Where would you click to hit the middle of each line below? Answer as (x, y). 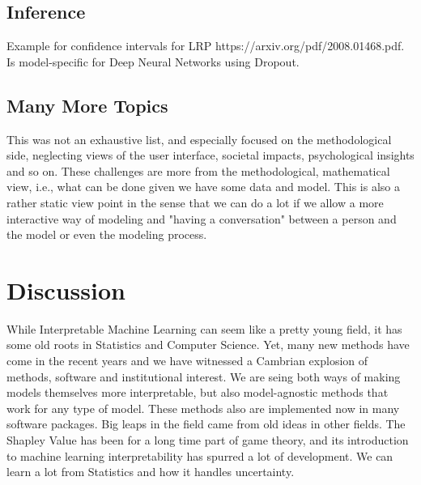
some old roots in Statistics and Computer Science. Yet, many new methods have (208, 345)
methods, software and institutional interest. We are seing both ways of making (204, 376)
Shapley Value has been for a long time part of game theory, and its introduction (208, 440)
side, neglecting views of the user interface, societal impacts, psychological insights (210, 155)
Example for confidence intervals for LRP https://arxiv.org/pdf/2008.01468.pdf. (206, 46)
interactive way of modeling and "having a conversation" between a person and (202, 218)
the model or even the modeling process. (107, 234)
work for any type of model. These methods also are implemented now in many (203, 408)
